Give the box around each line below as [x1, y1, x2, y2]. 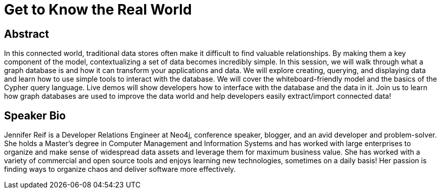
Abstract [4, 27, 49, 40]
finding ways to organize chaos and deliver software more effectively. [4, 165, 236, 174]
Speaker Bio [4, 109, 66, 122]
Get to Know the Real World [4, 1, 192, 18]
